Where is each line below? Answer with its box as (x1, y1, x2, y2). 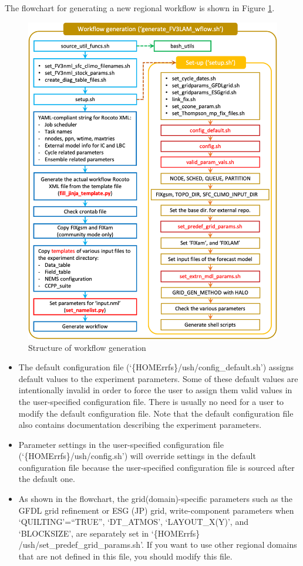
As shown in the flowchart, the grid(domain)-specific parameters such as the (18, 493, 292, 505)
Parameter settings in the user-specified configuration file (18, 438, 224, 450)
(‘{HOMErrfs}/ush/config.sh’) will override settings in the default (18, 450, 256, 462)
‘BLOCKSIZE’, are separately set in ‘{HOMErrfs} (18, 527, 200, 539)
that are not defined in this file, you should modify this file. (18, 550, 233, 562)
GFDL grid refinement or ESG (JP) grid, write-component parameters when (18, 504, 294, 516)
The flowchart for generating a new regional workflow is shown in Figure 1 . (5, 2, 275, 14)
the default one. (18, 473, 75, 485)
